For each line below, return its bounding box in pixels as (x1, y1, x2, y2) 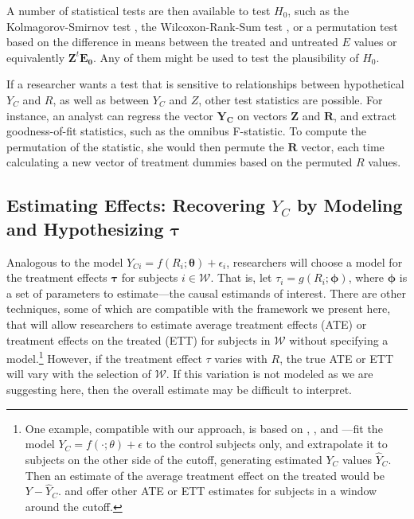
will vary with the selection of (6, 365, 151, 382)
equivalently (6, 49, 65, 65)
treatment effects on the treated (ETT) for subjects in (6, 331, 271, 348)
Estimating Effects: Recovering (6, 193, 266, 217)
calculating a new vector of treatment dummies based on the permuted (6, 154, 353, 170)
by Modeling (296, 193, 403, 217)
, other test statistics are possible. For (198, 91, 383, 107)
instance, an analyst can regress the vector (6, 107, 213, 123)
